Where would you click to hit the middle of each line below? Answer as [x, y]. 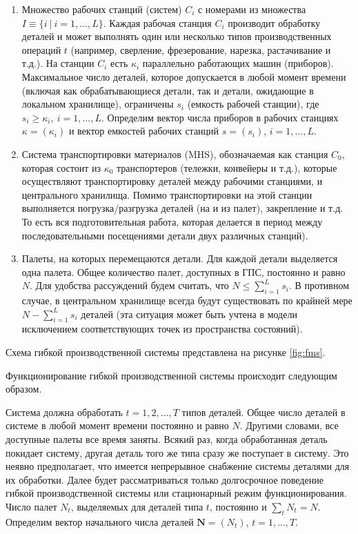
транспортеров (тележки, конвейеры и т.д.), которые [227, 167]
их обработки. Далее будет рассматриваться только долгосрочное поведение [165, 479]
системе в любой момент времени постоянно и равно [117, 425]
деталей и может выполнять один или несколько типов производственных [177, 36]
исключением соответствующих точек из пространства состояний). [162, 329]
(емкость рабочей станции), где [253, 104]
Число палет [31, 506]
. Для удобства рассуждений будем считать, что [129, 285]
